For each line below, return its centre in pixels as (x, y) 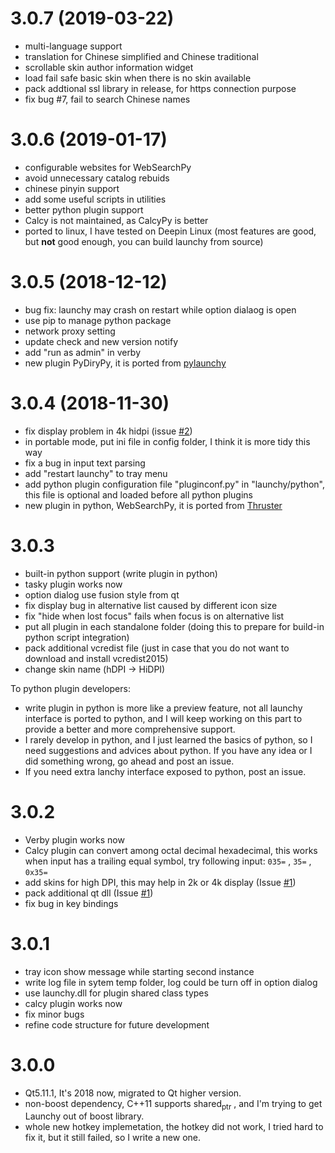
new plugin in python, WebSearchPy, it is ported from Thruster (153, 505)
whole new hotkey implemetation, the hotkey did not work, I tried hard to (174, 1127)
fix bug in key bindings (71, 903)
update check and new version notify (101, 341)
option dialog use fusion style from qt (102, 594)
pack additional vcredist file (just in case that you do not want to (157, 648)
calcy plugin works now (73, 1003)
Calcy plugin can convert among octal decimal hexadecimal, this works (171, 850)
